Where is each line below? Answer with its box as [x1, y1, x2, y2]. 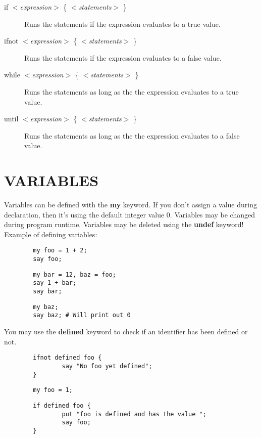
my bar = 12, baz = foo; [33, 271, 116, 278]
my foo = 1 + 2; [33, 247, 87, 254]
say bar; [33, 288, 62, 295]
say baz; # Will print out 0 [33, 312, 131, 319]
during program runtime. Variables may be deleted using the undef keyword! [4, 219, 244, 230]
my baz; [33, 303, 59, 311]
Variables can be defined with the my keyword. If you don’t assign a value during [4, 199, 257, 210]
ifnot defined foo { [33, 354, 102, 362]
